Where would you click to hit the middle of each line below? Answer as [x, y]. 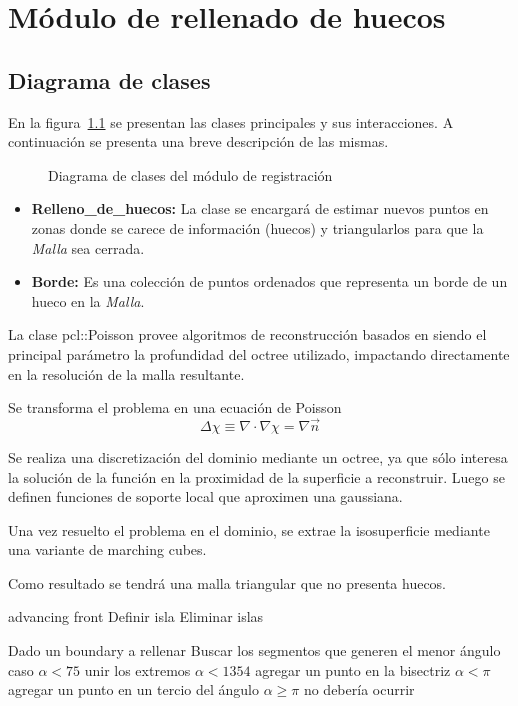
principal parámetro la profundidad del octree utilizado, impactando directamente [259, 353]
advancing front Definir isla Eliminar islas [136, 616]
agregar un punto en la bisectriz [353, 669]
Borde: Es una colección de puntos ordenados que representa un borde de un [269, 281]
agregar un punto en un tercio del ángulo [133, 689]
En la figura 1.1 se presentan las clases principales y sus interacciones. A [231, 121]
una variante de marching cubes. [107, 549]
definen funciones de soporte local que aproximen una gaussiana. [205, 496]
